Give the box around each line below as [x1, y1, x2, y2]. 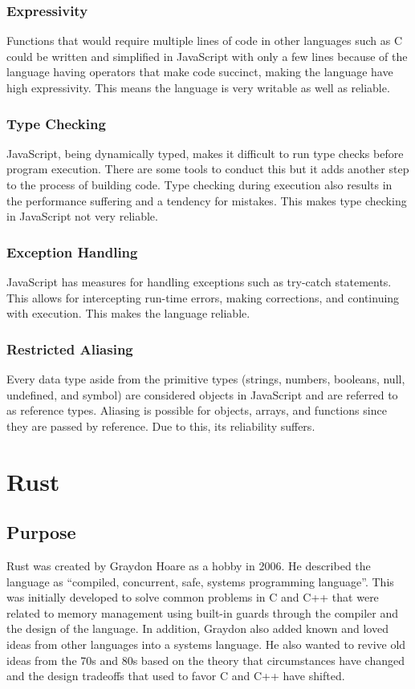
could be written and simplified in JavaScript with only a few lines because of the [6, 47, 408, 64]
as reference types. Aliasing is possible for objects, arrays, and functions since [6, 402, 387, 419]
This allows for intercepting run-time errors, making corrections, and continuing [6, 289, 400, 306]
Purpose [6, 520, 76, 545]
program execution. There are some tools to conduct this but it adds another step [6, 160, 409, 177]
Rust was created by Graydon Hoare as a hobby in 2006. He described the [6, 557, 371, 573]
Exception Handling [6, 241, 138, 261]
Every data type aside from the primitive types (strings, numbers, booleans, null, [6, 371, 405, 387]
